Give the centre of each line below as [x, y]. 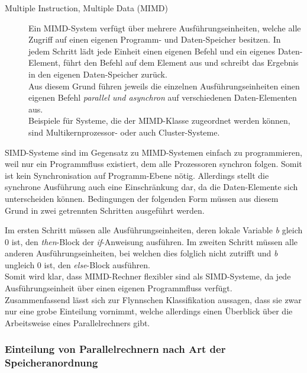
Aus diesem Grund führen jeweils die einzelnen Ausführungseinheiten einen [164, 86]
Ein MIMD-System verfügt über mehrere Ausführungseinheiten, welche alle [165, 28]
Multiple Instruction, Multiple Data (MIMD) [86, 8]
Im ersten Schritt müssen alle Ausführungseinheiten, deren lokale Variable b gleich [154, 230]
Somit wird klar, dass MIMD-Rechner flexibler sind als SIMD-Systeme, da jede [148, 276]
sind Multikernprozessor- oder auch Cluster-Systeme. [124, 132]
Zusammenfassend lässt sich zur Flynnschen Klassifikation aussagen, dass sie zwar [153, 299]
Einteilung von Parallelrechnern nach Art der [115, 349]
